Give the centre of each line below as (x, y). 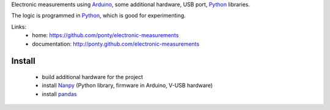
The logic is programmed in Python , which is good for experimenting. (98, 16)
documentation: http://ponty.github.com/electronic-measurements (116, 44)
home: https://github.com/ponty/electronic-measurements (105, 35)
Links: (19, 27)
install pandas (59, 94)
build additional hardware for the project (93, 77)
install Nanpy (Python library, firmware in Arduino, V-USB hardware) (127, 86)
